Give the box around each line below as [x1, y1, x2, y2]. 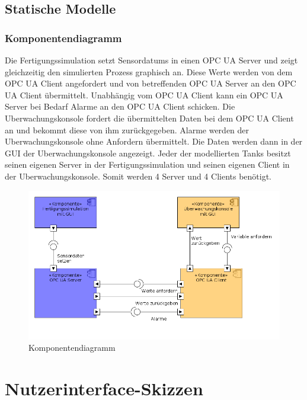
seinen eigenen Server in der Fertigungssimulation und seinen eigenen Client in [5, 158, 290, 171]
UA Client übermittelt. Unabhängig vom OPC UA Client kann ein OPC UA [5, 88, 283, 101]
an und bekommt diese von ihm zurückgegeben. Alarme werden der [5, 123, 250, 136]
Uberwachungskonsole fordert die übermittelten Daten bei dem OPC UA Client [5, 111, 294, 124]
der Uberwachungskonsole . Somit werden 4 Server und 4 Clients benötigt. [5, 169, 272, 182]
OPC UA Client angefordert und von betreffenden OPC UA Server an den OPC [5, 77, 296, 89]
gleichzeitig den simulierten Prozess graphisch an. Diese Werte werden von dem [5, 65, 293, 78]
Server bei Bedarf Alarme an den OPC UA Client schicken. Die [5, 100, 235, 113]
